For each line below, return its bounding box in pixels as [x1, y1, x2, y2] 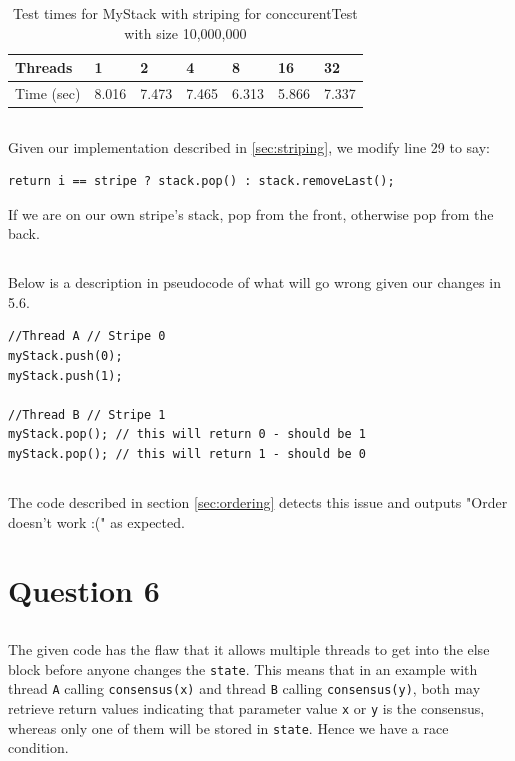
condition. [8, 737, 69, 758]
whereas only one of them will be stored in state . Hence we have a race [8, 717, 449, 738]
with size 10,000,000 [124, 22, 247, 43]
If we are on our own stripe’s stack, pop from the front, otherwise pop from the [8, 203, 494, 224]
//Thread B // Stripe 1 [8, 407, 166, 422]
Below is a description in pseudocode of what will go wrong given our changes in [8, 272, 501, 293]
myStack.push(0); [8, 349, 123, 364]
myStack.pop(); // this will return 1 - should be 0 [8, 447, 366, 462]
